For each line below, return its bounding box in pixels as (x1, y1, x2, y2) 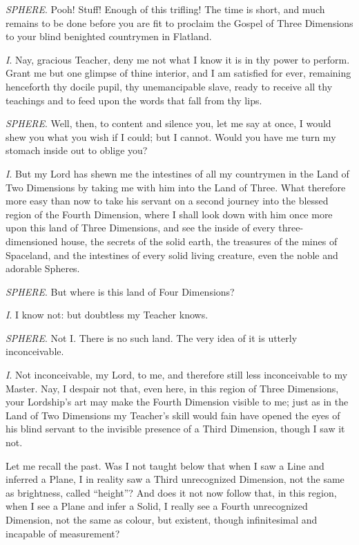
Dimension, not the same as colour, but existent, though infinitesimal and (6, 513, 318, 526)
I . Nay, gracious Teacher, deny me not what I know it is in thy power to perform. (6, 52, 350, 66)
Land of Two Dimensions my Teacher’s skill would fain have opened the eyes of (6, 408, 340, 422)
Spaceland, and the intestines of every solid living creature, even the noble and (6, 247, 338, 262)
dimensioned (6, 233, 58, 248)
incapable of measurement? (6, 526, 120, 540)
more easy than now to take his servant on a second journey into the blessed (6, 193, 329, 208)
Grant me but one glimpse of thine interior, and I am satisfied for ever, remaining (6, 66, 351, 80)
